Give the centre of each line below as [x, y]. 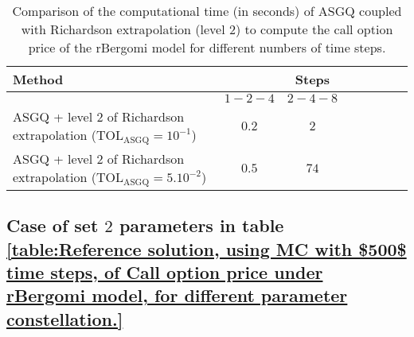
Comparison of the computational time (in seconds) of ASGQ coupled [207, 11]
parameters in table [201, 225]
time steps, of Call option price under [165, 272]
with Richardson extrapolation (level [123, 29]
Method [38, 79]
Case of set [53, 225]
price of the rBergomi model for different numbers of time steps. [207, 47]
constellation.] [65, 318]
